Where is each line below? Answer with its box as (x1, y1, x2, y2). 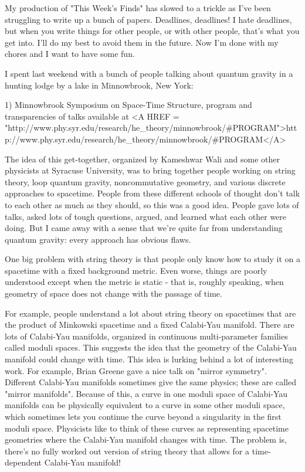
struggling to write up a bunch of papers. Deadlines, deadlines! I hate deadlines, (5, 13, 292, 25)
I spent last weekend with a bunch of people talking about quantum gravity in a (5, 67, 293, 79)
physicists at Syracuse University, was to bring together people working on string (5, 164, 296, 176)
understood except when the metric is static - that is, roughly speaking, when (5, 276, 284, 288)
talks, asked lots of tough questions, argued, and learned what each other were (5, 210, 287, 222)
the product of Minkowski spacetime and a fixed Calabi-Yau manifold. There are (5, 318, 294, 331)
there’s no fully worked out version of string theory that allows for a (5, 444, 250, 457)
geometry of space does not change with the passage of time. (5, 287, 222, 300)
